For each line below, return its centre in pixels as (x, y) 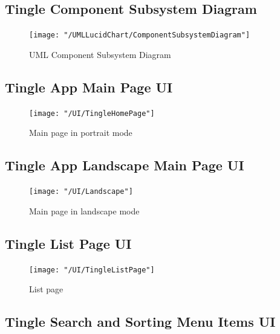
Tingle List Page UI (68, 243)
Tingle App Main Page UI (89, 87)
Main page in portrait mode (81, 133)
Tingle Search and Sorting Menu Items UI (140, 322)
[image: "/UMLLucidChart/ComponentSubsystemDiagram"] (140, 35)
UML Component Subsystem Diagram (100, 54)
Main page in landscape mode (84, 210)
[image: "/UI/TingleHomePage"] (92, 113)
